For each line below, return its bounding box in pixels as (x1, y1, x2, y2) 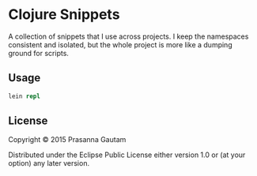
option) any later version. (8, 159, 89, 168)
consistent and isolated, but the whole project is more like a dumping (8, 39, 232, 49)
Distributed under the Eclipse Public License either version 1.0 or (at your (8, 150, 246, 159)
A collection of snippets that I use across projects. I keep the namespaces (8, 32, 249, 41)
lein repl (8, 92, 41, 100)
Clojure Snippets (8, 6, 120, 24)
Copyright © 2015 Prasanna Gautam (8, 135, 127, 144)
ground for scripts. (8, 48, 70, 58)
